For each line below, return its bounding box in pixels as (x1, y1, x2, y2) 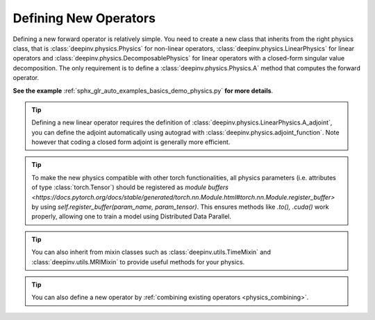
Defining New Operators (12, 10, 156, 26)
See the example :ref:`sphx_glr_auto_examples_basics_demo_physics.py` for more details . (12, 86, 274, 95)
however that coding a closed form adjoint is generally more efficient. (31, 138, 231, 146)
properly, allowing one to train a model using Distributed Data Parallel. (31, 212, 232, 221)
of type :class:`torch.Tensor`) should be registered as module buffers (31, 183, 229, 191)
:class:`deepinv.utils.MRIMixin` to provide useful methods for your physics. (31, 257, 245, 266)
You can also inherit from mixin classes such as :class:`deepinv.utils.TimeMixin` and (31, 248, 271, 257)
